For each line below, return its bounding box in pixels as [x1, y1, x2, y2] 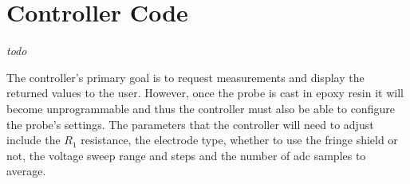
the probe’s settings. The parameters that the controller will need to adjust [6, 115, 374, 132]
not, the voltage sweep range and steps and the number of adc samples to [6, 147, 366, 163]
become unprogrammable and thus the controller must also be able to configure [6, 100, 395, 116]
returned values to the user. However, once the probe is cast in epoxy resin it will [6, 84, 404, 101]
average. [6, 162, 46, 179]
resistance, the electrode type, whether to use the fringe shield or [81, 131, 398, 148]
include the [6, 131, 61, 148]
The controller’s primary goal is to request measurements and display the [6, 69, 365, 85]
